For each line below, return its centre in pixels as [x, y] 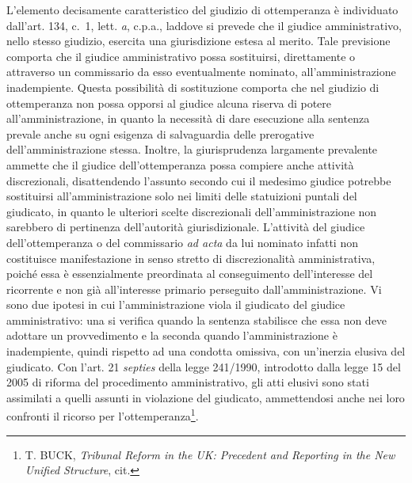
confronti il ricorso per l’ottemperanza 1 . [103, 415]
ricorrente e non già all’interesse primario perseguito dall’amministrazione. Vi [194, 289]
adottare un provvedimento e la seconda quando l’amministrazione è [172, 335]
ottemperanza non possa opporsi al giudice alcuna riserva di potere [169, 103]
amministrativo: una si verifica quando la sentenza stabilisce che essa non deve [197, 319]
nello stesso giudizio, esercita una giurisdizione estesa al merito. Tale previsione [198, 41]
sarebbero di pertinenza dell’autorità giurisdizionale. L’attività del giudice [186, 227]
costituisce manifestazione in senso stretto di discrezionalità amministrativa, [191, 258]
